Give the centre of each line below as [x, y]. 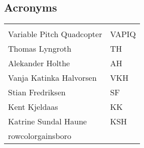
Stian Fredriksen [37, 92]
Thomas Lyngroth [40, 49]
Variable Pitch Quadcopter [55, 34]
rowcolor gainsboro [40, 136]
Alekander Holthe [39, 63]
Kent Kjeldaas [33, 107]
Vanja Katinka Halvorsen [52, 78]
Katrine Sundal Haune [47, 121]
